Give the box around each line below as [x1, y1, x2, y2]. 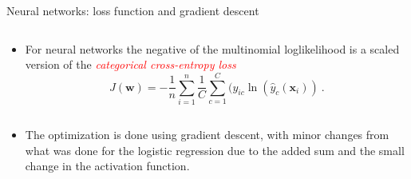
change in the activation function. [25, 157, 190, 174]
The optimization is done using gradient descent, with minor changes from [25, 125, 389, 142]
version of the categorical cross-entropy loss [25, 56, 236, 73]
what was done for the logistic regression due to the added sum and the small [25, 141, 405, 158]
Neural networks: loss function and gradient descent [6, 2, 259, 18]
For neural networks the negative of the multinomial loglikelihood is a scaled [25, 40, 400, 57]
